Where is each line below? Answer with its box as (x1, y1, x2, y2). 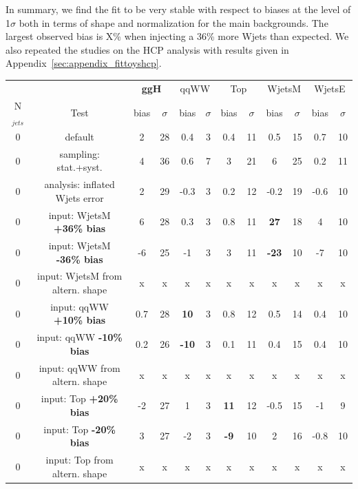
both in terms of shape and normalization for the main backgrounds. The (19, 15, 328, 30)
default (65, 129, 94, 143)
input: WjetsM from (37, 269, 123, 283)
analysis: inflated (44, 177, 115, 191)
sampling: (59, 146, 100, 160)
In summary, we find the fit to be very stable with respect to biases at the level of (6, 2, 351, 16)
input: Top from (45, 452, 114, 467)
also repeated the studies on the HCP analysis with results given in (6, 42, 289, 56)
